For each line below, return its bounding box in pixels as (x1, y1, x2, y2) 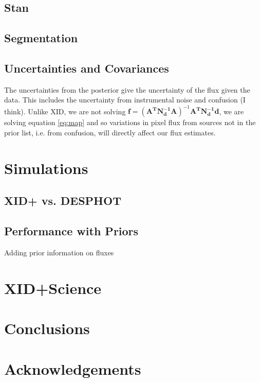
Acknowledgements (4, 358, 141, 379)
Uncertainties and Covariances (4, 60, 169, 76)
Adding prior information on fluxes (4, 247, 114, 257)
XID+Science (4, 277, 102, 298)
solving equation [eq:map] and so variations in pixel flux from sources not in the (4, 117, 256, 128)
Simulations (4, 157, 88, 178)
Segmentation (4, 30, 78, 46)
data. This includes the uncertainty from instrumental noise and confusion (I (4, 94, 246, 105)
